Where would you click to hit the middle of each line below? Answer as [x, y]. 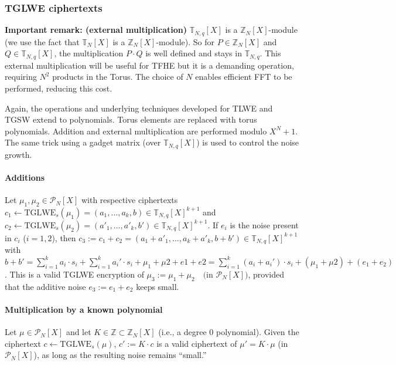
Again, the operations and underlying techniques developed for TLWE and [139, 108]
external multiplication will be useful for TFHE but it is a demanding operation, [149, 65]
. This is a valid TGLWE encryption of [74, 274]
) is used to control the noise [247, 142]
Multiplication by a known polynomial [84, 309]
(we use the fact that [42, 41]
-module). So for [185, 41]
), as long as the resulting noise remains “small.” [120, 355]
